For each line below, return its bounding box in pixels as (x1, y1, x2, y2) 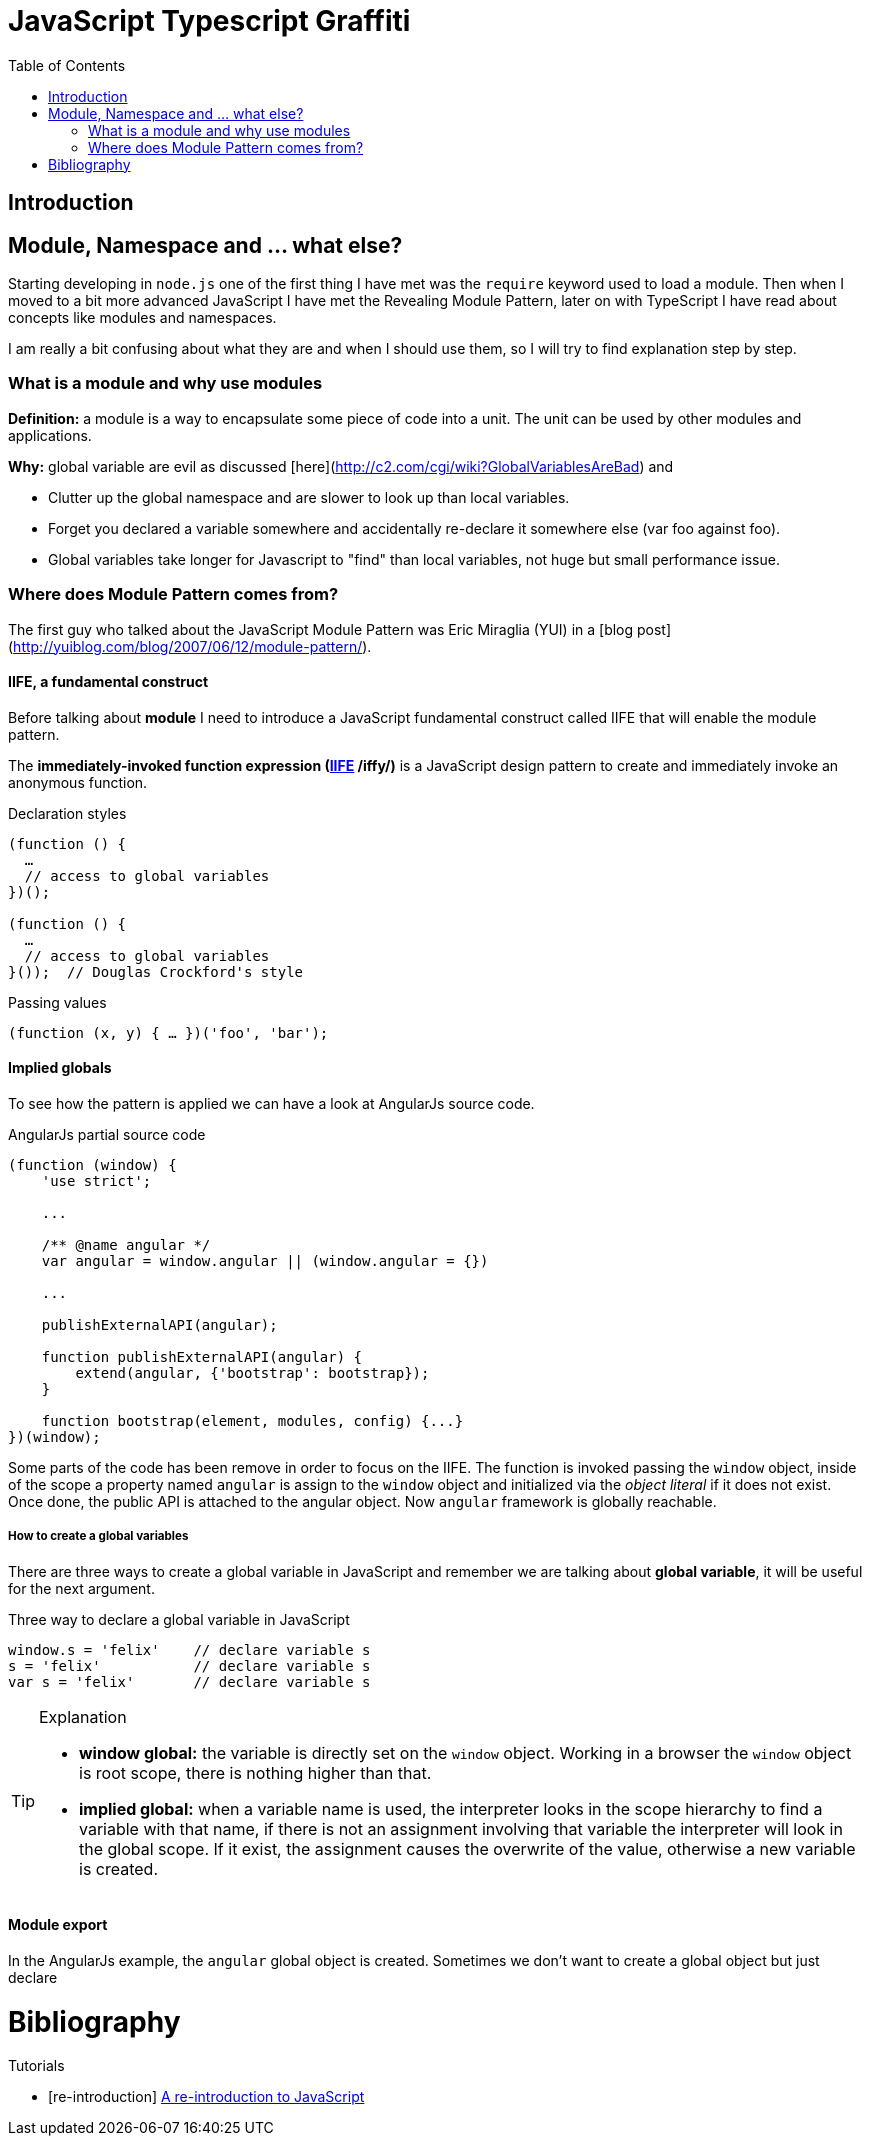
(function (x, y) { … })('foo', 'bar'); (8, 1024, 329, 1041)
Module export (8, 1916, 108, 1934)
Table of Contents (8, 56, 126, 74)
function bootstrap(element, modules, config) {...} (41, 1412, 464, 1429)
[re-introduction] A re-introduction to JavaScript (48, 2088, 365, 2106)
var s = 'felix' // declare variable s (8, 1673, 371, 1690)
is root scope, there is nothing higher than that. (79, 1762, 432, 1783)
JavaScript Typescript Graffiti (8, 4, 411, 38)
